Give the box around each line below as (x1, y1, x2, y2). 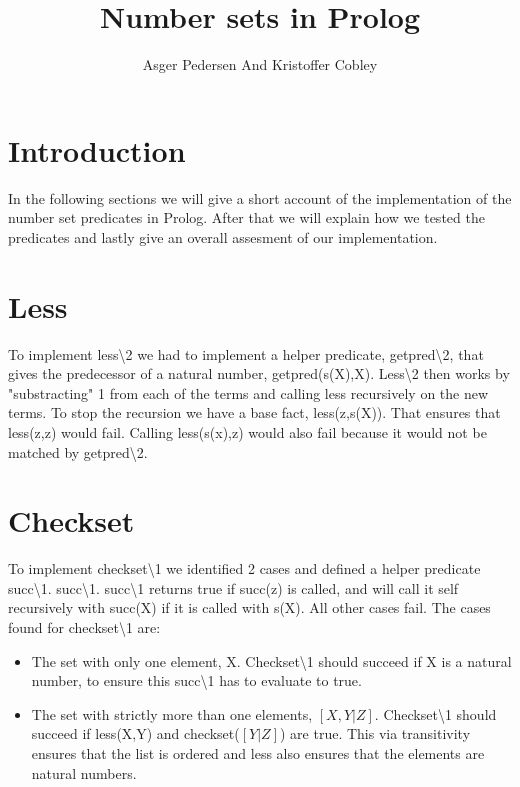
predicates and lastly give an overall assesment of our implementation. (8, 226, 438, 247)
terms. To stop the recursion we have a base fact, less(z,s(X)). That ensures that (8, 402, 501, 423)
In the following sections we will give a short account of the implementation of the (8, 187, 512, 208)
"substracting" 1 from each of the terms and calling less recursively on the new (8, 382, 489, 403)
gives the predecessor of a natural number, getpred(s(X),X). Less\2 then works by (8, 363, 510, 384)
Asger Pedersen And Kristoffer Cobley (142, 54, 378, 75)
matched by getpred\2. (8, 441, 148, 462)
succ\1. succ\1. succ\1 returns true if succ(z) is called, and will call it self (8, 577, 459, 598)
